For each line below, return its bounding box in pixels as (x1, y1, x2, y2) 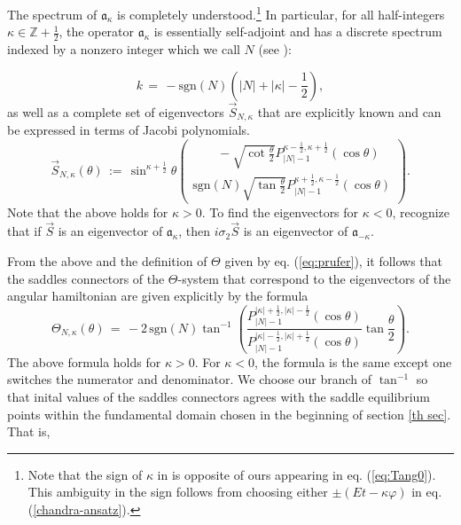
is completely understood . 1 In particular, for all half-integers (116, 3, 445, 23)
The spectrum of (7, 4, 98, 23)
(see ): (258, 40, 292, 59)
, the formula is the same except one (254, 352, 452, 371)
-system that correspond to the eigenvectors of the (177, 269, 451, 287)
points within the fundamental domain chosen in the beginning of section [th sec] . (7, 404, 451, 423)
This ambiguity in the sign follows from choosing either (27, 482, 328, 501)
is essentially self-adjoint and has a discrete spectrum (153, 22, 442, 41)
